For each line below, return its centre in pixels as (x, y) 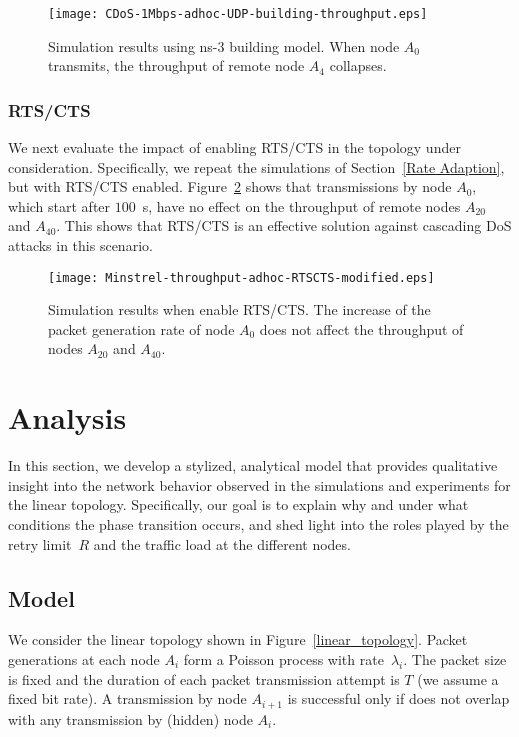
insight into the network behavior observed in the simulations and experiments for (259, 484)
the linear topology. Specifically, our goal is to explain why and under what (238, 504)
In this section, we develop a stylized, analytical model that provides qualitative (253, 465)
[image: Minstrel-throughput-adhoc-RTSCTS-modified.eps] (241, 277)
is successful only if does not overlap (398, 698)
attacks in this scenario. (80, 245)
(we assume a (458, 678)
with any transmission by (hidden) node (130, 718)
